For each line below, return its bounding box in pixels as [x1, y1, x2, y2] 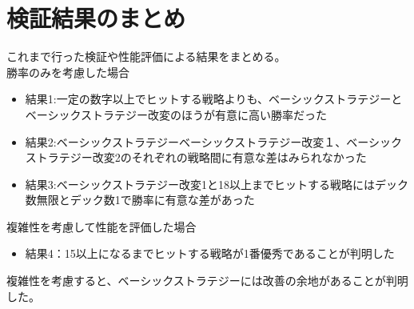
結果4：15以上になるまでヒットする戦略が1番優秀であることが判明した [25, 245, 395, 262]
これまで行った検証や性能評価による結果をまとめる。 [6, 48, 286, 65]
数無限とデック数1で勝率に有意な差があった [25, 191, 255, 208]
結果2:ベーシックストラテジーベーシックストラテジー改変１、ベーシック [25, 133, 403, 150]
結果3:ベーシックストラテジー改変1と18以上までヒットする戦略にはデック [25, 175, 408, 192]
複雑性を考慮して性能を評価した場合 [6, 218, 197, 235]
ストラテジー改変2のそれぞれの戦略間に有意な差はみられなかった [25, 149, 367, 166]
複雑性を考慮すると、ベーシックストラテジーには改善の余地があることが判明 [6, 272, 408, 289]
